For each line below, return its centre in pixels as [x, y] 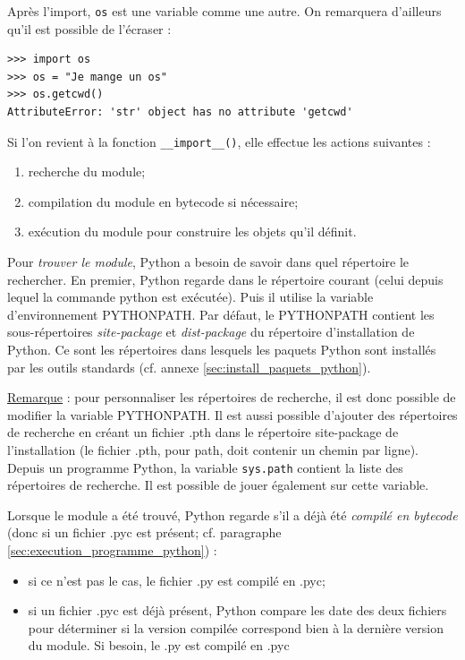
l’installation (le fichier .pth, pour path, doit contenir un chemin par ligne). [213, 450]
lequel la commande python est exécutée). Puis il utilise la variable [190, 297]
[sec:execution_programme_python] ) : [112, 550]
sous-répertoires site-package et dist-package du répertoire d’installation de [211, 332]
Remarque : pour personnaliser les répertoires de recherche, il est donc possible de [232, 397]
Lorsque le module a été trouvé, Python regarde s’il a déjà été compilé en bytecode [232, 514]
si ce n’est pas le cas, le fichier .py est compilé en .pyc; [177, 580]
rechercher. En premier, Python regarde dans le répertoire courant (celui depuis [225, 279]
